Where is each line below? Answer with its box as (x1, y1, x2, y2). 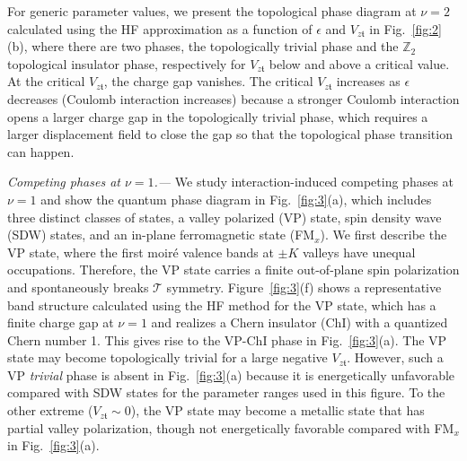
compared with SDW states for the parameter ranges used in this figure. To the (7, 383, 445, 402)
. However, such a (347, 348, 444, 367)
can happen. (7, 142, 75, 161)
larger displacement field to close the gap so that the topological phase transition (7, 125, 453, 144)
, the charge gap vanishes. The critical (103, 72, 313, 91)
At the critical (7, 72, 85, 91)
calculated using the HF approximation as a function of (7, 19, 313, 38)
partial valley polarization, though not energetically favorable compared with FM (7, 418, 454, 437)
